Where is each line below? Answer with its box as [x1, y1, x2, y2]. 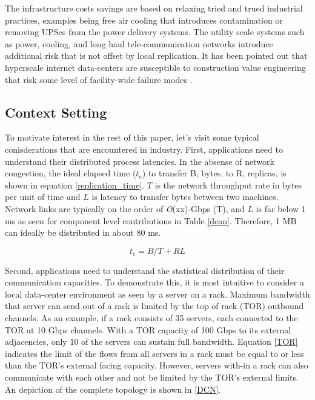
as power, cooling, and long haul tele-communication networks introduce [5, 37, 273, 50]
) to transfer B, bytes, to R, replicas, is [142, 167, 287, 179]
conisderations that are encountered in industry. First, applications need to [5, 142, 283, 155]
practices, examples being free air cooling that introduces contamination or [5, 13, 283, 26]
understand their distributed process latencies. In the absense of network [5, 155, 274, 167]
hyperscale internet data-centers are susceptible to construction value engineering [5, 61, 306, 73]
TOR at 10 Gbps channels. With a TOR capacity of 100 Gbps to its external [5, 323, 291, 336]
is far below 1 [256, 202, 306, 215]
